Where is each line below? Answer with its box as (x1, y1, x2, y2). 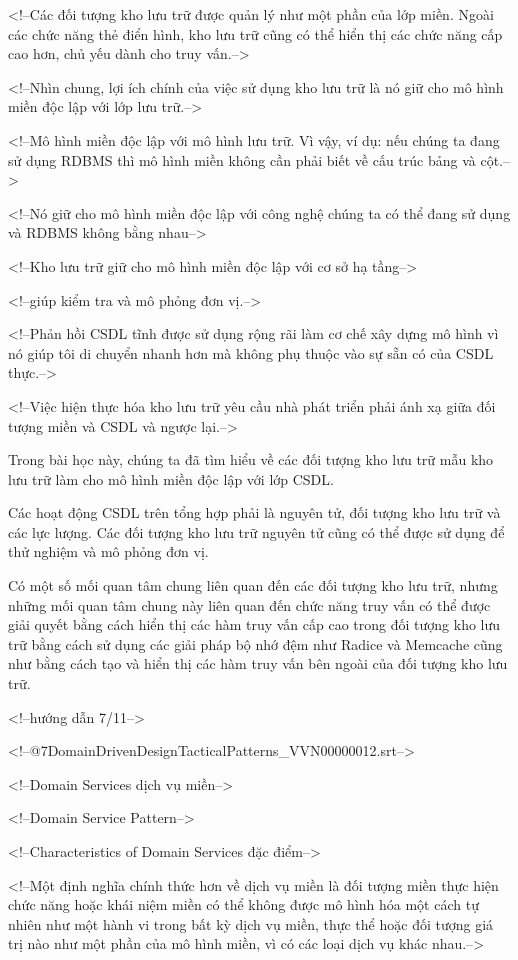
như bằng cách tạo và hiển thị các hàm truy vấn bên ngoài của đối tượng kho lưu (8, 653, 508, 674)
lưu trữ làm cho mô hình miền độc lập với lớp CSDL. (8, 468, 334, 489)
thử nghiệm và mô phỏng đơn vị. (8, 541, 209, 562)
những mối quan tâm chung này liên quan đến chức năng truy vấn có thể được (8, 594, 491, 615)
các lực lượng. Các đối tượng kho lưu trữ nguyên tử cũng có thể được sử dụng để (8, 521, 505, 542)
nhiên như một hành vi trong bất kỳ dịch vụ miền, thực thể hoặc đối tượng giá (8, 913, 494, 934)
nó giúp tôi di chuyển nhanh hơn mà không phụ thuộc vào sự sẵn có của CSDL (8, 342, 494, 363)
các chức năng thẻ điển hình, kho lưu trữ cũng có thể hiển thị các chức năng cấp (8, 23, 503, 44)
